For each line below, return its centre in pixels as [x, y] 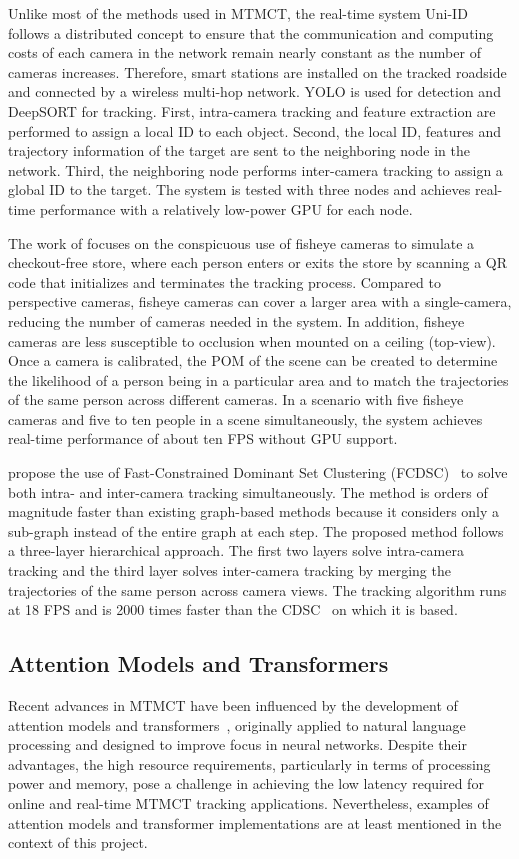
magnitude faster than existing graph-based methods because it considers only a [254, 511]
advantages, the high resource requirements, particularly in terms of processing [249, 763]
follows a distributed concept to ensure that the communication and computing [251, 32]
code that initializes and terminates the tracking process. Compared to [224, 281]
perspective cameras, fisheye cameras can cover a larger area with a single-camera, [260, 301]
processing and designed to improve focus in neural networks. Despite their [237, 744]
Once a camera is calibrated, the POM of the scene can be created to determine [253, 360]
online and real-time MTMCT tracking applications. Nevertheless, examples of [248, 802]
